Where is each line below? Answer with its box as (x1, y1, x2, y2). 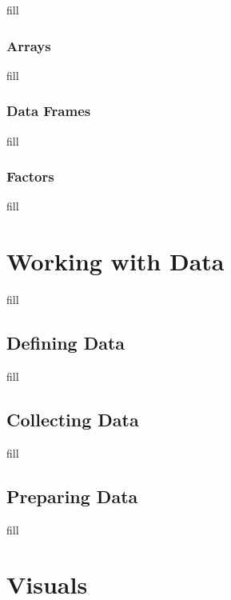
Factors (6, 166, 54, 186)
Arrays (6, 35, 51, 55)
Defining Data (6, 330, 125, 355)
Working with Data (6, 245, 225, 278)
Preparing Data (6, 483, 138, 508)
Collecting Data (6, 406, 139, 431)
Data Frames (6, 101, 91, 121)
